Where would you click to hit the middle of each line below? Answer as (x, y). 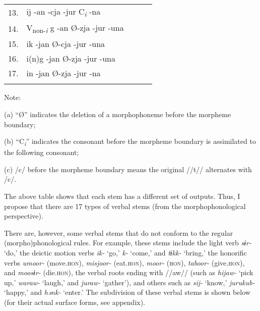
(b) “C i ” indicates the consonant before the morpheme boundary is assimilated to (130, 142)
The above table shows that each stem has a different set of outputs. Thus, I (122, 196)
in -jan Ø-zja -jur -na (63, 73)
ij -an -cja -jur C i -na (63, 12)
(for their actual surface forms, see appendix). (75, 302)
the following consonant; (42, 152)
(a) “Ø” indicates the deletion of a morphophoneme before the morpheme (118, 114)
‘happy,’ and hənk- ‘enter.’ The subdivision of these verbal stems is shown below (127, 292)
